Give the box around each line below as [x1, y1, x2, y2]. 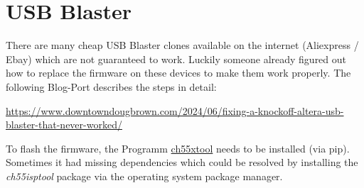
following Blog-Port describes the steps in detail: [6, 79, 217, 94]
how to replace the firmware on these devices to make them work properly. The [6, 65, 351, 80]
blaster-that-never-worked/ [6, 117, 122, 132]
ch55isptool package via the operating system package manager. [6, 168, 283, 183]
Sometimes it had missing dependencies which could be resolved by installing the [6, 155, 358, 170]
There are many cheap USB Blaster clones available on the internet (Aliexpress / [6, 38, 359, 52]
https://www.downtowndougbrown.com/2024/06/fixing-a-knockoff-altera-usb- [6, 103, 344, 118]
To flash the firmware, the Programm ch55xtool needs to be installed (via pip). [6, 140, 350, 155]
